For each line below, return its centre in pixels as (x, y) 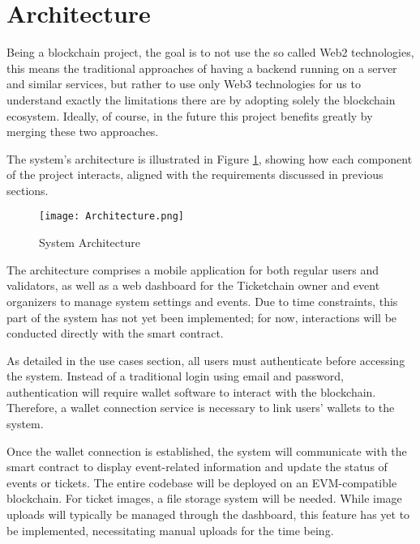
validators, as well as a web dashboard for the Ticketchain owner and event (193, 285)
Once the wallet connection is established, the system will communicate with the (207, 450)
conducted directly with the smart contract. (115, 333)
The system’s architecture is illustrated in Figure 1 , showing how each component (210, 158)
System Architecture (90, 242)
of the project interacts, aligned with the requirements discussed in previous (195, 174)
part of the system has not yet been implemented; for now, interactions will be (202, 317)
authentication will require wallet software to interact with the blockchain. (191, 391)
